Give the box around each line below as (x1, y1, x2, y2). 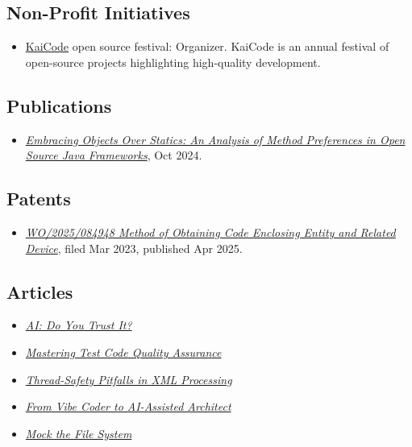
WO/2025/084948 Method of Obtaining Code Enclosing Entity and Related (25, 223, 396, 240)
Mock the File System (25, 424, 132, 441)
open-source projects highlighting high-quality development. (25, 53, 321, 70)
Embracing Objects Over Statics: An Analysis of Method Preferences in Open (25, 130, 406, 147)
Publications (6, 93, 112, 118)
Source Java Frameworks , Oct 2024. (25, 147, 202, 163)
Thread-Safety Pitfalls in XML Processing (25, 370, 232, 387)
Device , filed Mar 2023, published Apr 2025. (25, 239, 243, 256)
